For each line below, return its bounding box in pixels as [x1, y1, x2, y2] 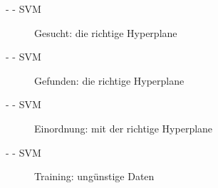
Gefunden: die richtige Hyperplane [34, 73, 185, 88]
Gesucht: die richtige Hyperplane [34, 25, 177, 40]
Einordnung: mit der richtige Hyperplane [34, 120, 213, 135]
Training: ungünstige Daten [34, 169, 155, 184]
